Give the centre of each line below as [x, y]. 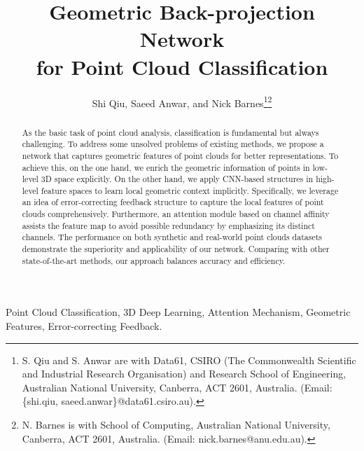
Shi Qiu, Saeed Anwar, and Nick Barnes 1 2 [182, 102]
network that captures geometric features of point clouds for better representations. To [180, 155]
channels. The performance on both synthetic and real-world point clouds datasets [172, 237]
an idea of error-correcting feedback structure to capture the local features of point [173, 202]
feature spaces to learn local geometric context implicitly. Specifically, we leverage [190, 190]
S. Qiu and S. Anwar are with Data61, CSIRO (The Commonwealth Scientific [189, 360]
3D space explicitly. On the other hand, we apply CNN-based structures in [177, 179]
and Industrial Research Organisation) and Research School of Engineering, [184, 374]
